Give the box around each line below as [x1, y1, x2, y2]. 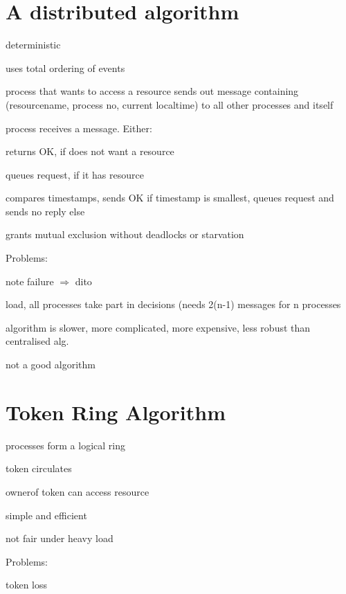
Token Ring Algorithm [6, 397, 226, 426]
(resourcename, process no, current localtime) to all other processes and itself [6, 97, 334, 111]
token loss [6, 577, 48, 592]
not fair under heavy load [6, 531, 113, 546]
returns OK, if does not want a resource [6, 144, 174, 159]
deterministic [6, 37, 61, 52]
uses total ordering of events [6, 60, 125, 75]
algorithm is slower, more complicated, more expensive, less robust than [6, 320, 311, 334]
